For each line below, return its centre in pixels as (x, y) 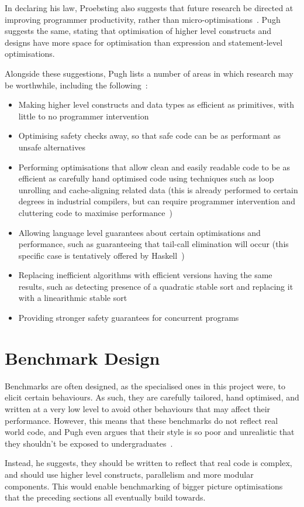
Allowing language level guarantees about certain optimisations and (139, 232)
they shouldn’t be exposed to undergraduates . (89, 443)
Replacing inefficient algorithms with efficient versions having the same (145, 275)
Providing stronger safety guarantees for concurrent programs (129, 318)
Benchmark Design (82, 357)
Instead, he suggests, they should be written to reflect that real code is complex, (148, 463)
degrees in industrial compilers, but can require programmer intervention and (157, 201)
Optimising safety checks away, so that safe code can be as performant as (149, 136)
